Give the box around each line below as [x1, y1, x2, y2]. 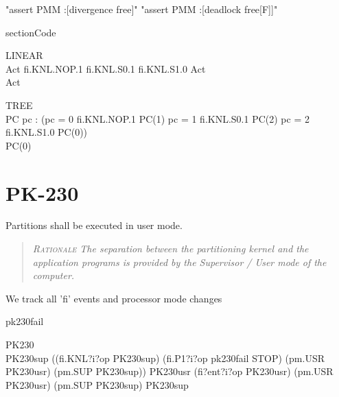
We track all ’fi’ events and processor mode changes [5, 291, 222, 305]
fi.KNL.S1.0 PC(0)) [5, 125, 88, 139]
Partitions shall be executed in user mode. [5, 218, 183, 232]
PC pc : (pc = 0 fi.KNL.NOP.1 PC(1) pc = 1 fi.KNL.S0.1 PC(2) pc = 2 [5, 111, 309, 125]
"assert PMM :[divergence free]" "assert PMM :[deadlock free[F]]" [5, 2, 278, 16]
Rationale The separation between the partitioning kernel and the [32, 241, 309, 256]
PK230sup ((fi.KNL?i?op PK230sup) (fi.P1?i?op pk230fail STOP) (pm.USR [5, 350, 325, 365]
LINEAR [5, 48, 43, 62]
